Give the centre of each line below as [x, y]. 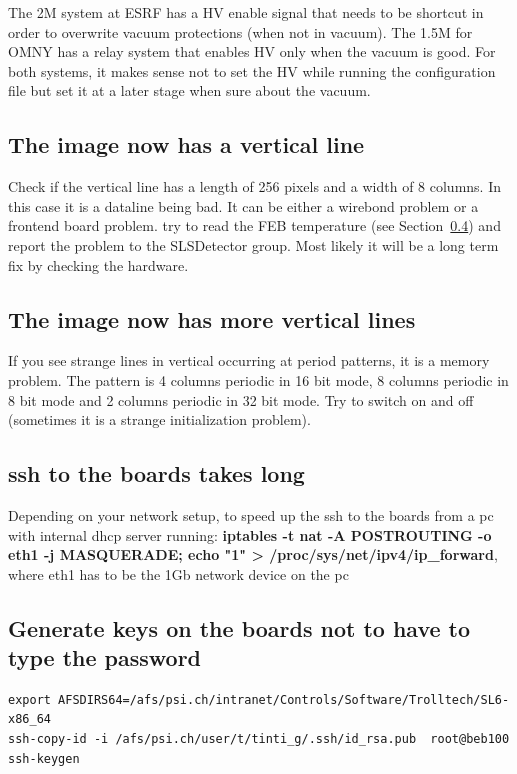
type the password [105, 657]
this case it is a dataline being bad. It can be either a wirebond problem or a [243, 205]
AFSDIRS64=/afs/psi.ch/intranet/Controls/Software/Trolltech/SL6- [284, 699]
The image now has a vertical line [186, 144]
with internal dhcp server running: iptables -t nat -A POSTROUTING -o [250, 534]
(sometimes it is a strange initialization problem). [159, 419]
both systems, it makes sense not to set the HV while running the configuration [252, 70]
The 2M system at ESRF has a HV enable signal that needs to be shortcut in [246, 12]
